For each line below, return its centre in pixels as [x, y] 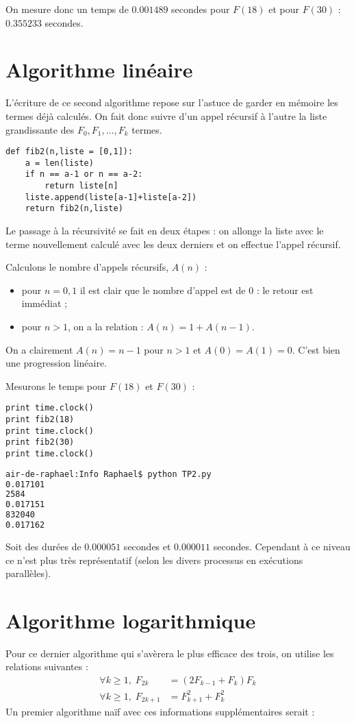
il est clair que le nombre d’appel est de [163, 290]
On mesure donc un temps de [67, 9]
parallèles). [28, 573]
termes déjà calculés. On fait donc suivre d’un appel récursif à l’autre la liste [166, 115]
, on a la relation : [105, 326]
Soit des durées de [43, 546]
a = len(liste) [59, 163]
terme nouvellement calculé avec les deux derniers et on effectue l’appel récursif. [173, 244]
